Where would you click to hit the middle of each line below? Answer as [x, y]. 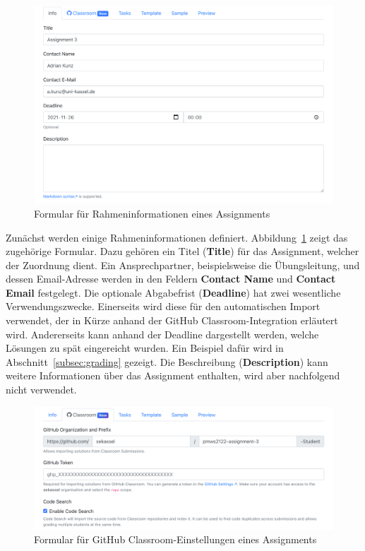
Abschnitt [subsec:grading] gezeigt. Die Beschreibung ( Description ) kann [167, 361]
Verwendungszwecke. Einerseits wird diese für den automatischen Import [163, 306]
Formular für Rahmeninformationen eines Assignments [152, 213]
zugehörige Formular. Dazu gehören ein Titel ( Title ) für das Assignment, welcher [182, 251]
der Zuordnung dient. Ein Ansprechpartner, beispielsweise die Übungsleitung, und [183, 265]
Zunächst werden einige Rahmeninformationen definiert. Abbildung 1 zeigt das [177, 237]
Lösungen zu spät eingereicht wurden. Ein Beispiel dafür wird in [145, 348]
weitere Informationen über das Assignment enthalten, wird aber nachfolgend [173, 375]
